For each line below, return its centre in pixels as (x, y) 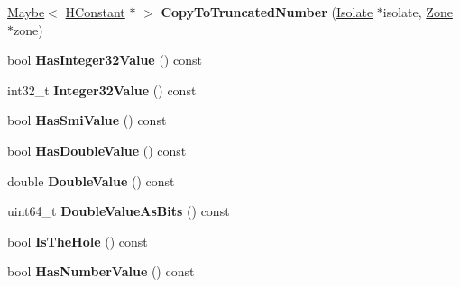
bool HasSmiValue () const (87, 120)
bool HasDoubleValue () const (97, 150)
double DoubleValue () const (91, 180)
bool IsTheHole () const (78, 241)
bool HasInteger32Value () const (105, 60)
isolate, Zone (418, 12)
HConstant (95, 12)
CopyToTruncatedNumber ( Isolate (267, 12)
